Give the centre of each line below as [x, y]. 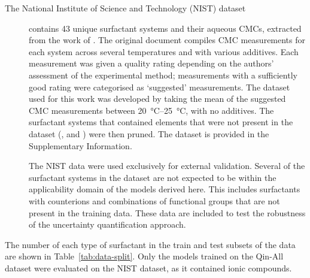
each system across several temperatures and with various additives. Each [164, 51]
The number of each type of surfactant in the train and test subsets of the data [150, 244]
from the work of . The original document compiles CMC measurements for [167, 40]
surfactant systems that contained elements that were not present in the [161, 122]
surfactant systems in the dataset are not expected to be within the [153, 177]
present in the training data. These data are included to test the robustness [167, 212]
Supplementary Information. [80, 145]
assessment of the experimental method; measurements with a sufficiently [163, 75]
